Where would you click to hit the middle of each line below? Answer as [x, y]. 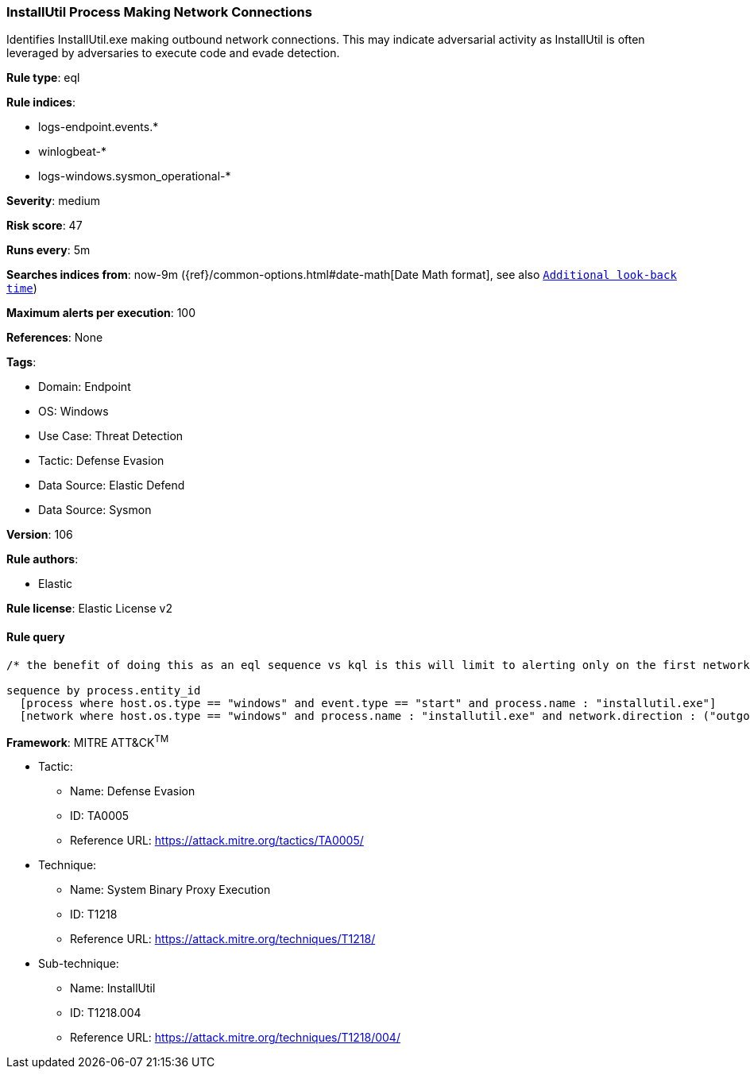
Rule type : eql [43, 78]
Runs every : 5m [48, 250]
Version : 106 [40, 535]
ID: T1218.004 [106, 1013]
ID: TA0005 [100, 816]
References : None [55, 338]
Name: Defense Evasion [133, 791]
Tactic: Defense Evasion [101, 461]
